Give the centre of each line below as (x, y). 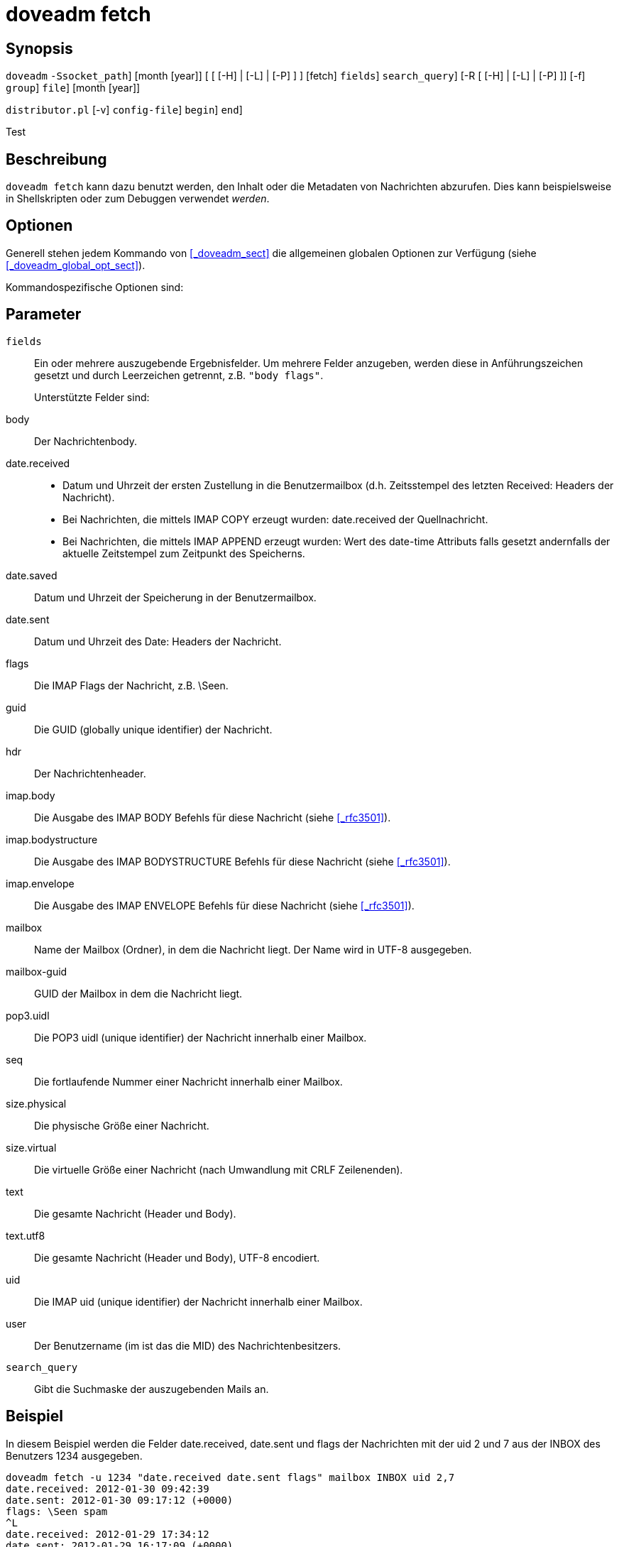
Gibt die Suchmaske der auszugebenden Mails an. (152, 1389)
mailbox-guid (37, 971)
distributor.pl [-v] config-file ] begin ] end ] (124, 110)
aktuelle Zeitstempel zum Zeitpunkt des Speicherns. (184, 553)
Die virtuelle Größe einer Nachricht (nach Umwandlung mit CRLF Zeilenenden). (219, 1169)
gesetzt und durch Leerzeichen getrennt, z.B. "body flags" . (179, 375)
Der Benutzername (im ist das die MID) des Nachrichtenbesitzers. (188, 1345)
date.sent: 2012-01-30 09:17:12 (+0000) (120, 1500)
